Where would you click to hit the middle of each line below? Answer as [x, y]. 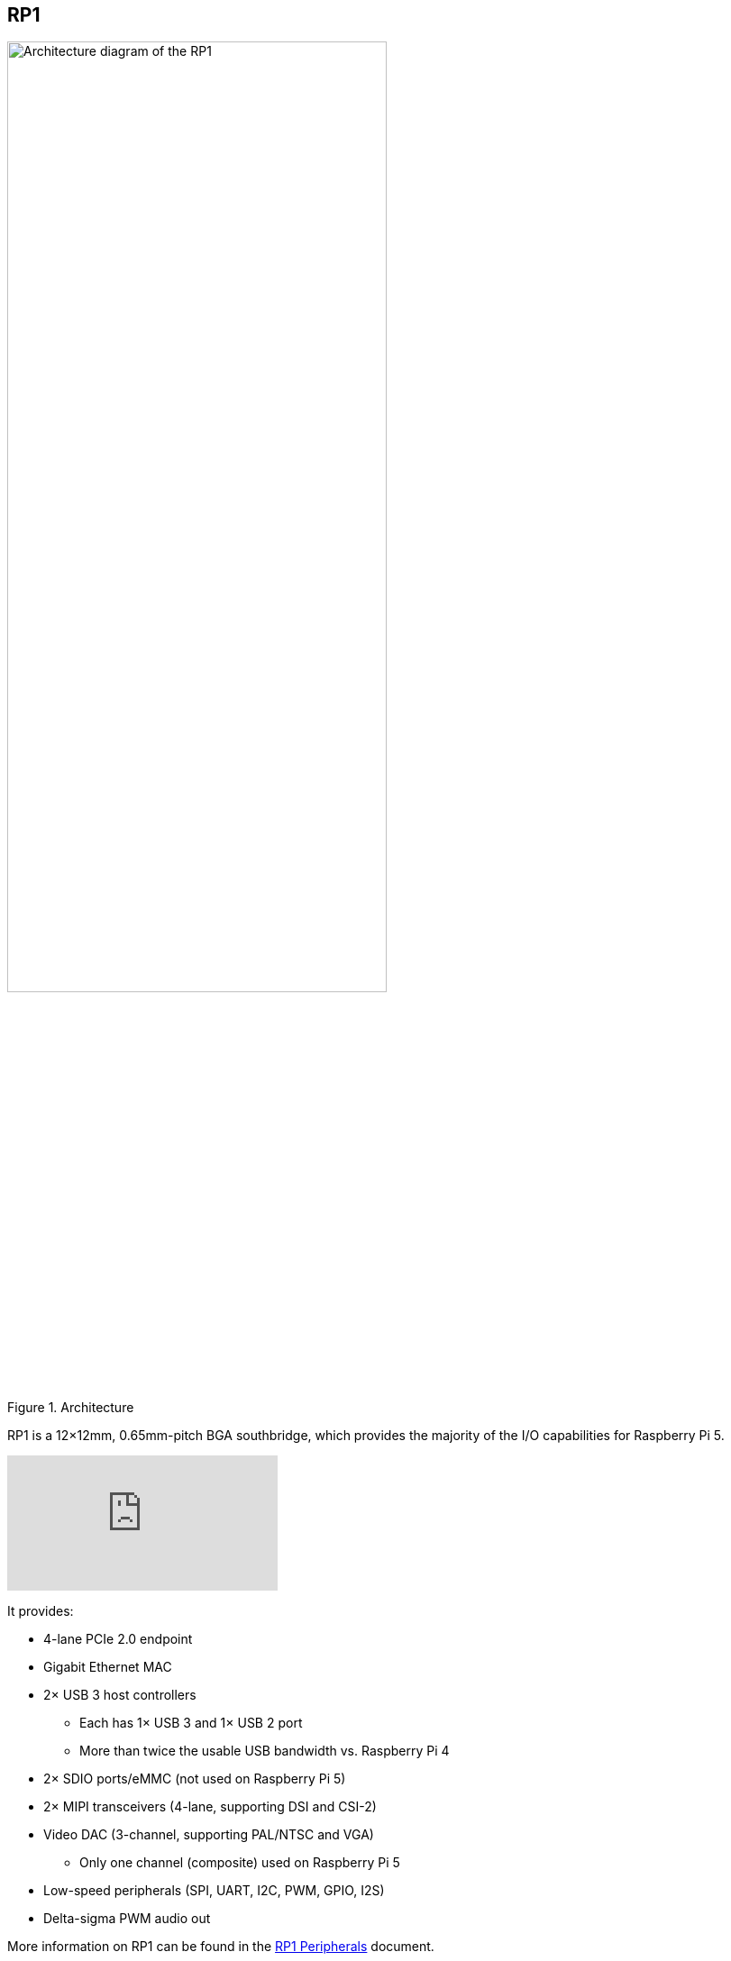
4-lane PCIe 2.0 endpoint [118, 1638]
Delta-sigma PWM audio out [127, 1918]
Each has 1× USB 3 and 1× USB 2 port [191, 1722]
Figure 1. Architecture [71, 1407]
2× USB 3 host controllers [120, 1694]
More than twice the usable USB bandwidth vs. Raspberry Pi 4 [265, 1750]
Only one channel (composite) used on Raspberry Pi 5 [240, 1862]
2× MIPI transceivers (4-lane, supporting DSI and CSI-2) [210, 1806]
